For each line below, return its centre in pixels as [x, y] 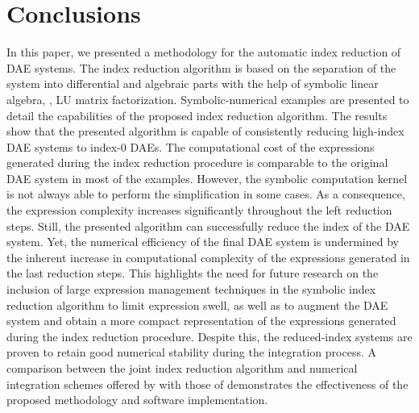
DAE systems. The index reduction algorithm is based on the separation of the [201, 67]
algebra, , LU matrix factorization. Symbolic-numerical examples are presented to [208, 99]
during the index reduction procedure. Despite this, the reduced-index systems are [209, 336]
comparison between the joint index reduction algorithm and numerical [182, 368]
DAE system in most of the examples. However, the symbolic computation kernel [207, 178]
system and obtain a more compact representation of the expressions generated [201, 321]
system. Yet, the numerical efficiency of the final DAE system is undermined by [203, 242]
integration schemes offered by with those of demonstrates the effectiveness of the [207, 384]
